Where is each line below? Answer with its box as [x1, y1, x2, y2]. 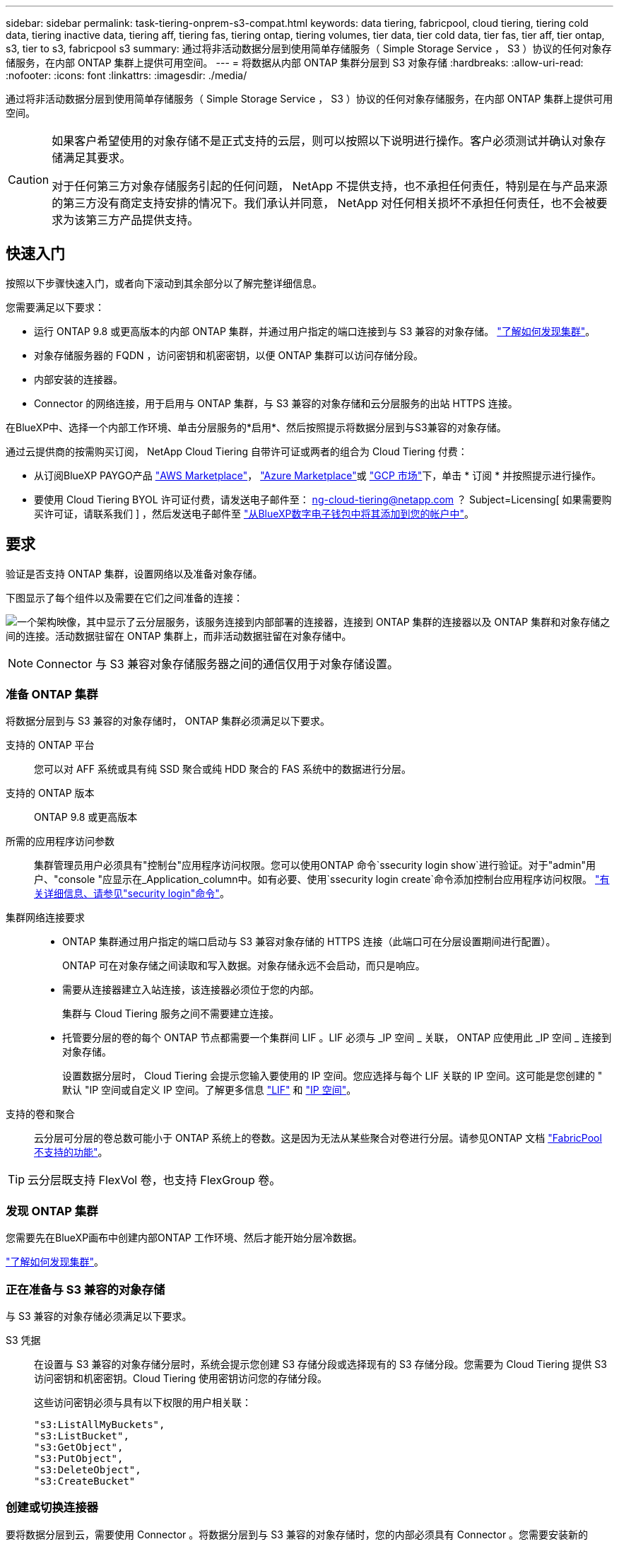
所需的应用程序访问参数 [6, 835, 114, 848]
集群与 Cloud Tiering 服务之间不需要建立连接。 [62, 1007, 279, 1020]
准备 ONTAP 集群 [6, 687, 98, 702]
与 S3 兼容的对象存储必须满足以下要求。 [6, 1309, 192, 1322]
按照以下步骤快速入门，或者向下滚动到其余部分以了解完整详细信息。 [6, 276, 322, 289]
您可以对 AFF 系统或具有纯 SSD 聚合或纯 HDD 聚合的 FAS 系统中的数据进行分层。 [34, 763, 412, 776]
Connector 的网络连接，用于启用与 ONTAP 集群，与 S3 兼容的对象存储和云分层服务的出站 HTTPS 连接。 [34, 397, 518, 409]
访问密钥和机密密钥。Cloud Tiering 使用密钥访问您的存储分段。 [34, 1372, 327, 1384]
